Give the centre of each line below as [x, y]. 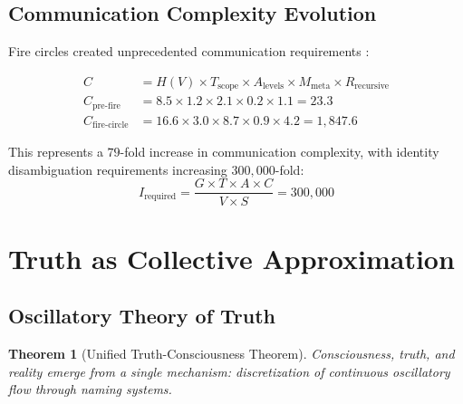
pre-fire [106, 106]
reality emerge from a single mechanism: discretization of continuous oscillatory [229, 371]
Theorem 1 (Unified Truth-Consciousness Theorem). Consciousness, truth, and [231, 354]
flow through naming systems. [90, 389]
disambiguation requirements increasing [118, 169]
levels [273, 87]
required [160, 197]
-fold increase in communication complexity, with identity [280, 152]
